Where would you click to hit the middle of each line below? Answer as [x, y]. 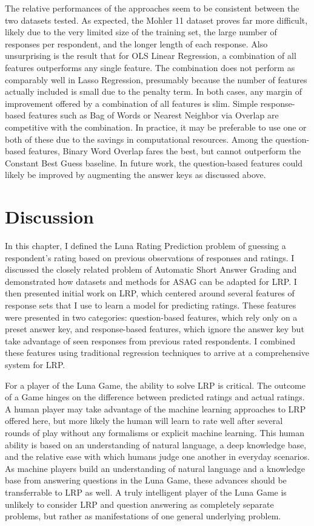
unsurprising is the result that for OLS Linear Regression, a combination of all [151, 56]
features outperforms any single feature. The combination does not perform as [150, 67]
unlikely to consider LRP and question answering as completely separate [139, 504]
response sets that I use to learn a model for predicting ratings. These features [151, 305]
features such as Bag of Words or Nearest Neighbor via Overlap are [153, 115]
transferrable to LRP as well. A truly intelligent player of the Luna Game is [146, 492]
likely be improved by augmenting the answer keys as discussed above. [135, 175]
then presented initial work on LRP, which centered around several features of [150, 293]
